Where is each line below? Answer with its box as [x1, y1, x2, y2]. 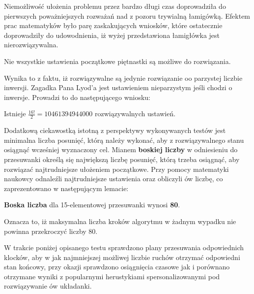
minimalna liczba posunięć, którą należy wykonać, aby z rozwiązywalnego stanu [4, 134, 244, 145]
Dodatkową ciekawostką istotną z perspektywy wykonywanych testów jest [4, 125, 226, 135]
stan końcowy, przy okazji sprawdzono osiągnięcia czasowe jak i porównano [4, 261, 230, 272]
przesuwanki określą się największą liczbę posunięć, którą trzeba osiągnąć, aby [4, 154, 240, 164]
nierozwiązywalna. [4, 39, 58, 50]
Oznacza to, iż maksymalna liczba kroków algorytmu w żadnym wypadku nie [4, 216, 236, 226]
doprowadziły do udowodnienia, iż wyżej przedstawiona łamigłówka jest [4, 30, 220, 40]
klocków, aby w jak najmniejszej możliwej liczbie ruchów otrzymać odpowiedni [4, 252, 240, 262]
